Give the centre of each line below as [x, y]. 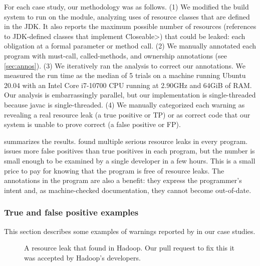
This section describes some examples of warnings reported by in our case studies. [130, 231]
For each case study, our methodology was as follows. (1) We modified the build [126, 6]
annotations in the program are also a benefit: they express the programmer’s [123, 180]
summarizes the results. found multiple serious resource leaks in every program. [126, 141]
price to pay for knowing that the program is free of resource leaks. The [114, 170]
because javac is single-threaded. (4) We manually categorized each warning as [124, 104]
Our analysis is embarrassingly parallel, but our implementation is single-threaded [130, 95]
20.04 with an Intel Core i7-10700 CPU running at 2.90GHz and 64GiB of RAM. [128, 85]
